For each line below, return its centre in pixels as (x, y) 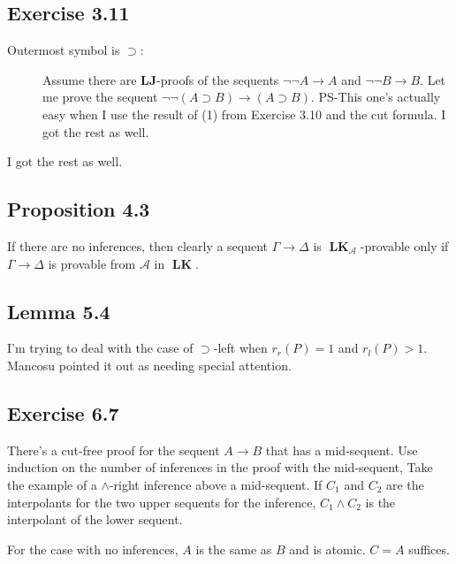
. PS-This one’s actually (376, 97)
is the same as (234, 549)
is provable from (92, 263)
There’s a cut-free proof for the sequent (114, 450)
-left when (240, 348)
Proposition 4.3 (79, 209)
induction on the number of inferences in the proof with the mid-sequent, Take (220, 467)
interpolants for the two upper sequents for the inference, (162, 502)
